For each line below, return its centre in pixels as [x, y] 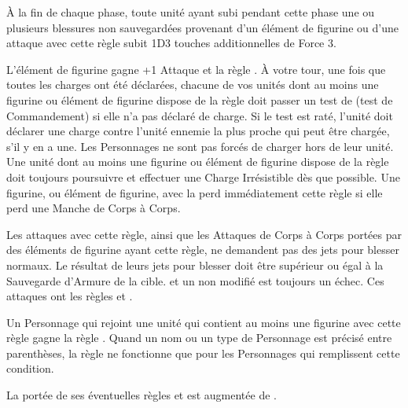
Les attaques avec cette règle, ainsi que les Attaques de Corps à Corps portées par [204, 234]
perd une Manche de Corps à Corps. [94, 208]
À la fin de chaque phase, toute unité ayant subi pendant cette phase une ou [191, 12]
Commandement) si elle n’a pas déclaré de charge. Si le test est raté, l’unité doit [200, 115]
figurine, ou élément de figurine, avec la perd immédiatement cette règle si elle [195, 192]
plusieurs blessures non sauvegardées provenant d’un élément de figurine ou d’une [202, 27]
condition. [30, 368]
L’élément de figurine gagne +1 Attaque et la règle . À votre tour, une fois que [196, 69]
